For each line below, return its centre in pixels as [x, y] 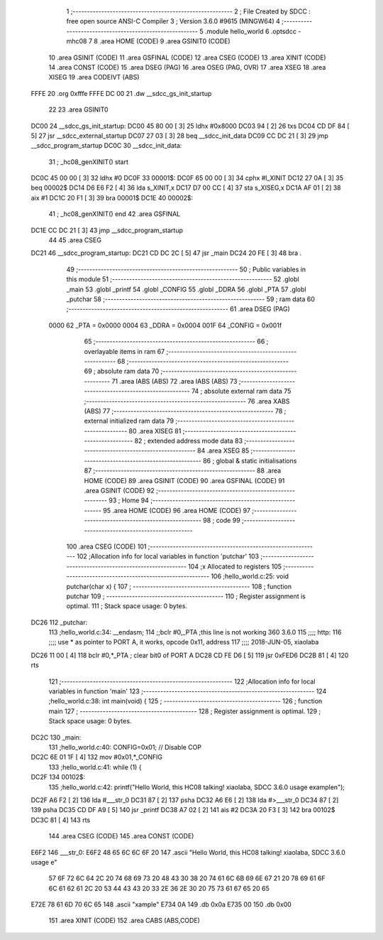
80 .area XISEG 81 [155, 431]
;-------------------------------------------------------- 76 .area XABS [187, 401]
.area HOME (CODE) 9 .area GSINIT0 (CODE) [165, 41]
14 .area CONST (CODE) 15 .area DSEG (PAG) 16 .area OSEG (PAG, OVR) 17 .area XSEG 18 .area [187, 67]
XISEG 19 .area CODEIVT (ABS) [94, 77]
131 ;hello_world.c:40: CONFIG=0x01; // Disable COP [125, 747]
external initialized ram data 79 [129, 421]
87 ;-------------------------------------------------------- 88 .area [183, 471]
